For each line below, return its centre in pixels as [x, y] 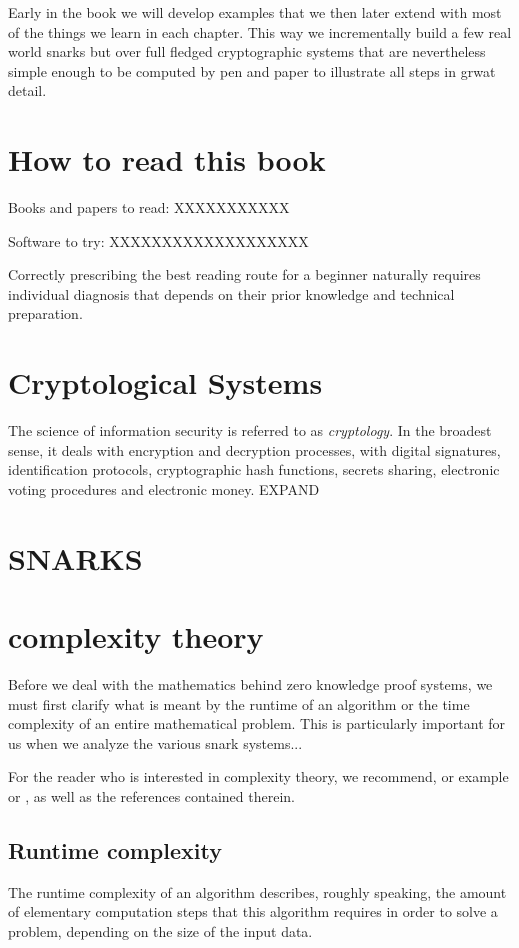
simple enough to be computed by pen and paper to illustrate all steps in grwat [252, 70]
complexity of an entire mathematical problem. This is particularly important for [257, 723]
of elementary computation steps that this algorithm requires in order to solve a [253, 911]
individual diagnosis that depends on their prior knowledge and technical [231, 293]
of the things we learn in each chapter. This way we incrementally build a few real [260, 31]
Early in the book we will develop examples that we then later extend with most [255, 12]
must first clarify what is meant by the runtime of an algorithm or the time [239, 703]
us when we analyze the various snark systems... [155, 742]
